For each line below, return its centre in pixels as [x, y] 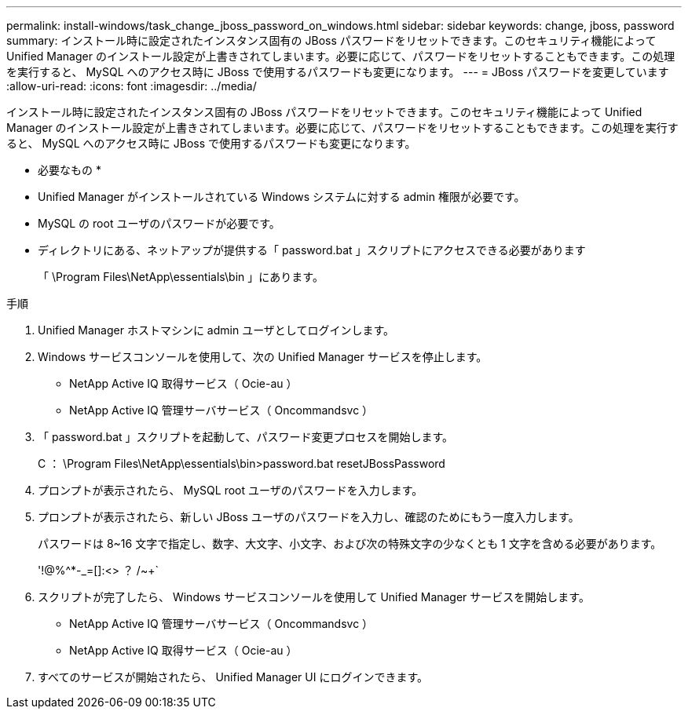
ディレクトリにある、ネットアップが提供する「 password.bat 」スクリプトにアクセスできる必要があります [312, 250]
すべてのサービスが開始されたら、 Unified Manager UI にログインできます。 [233, 677]
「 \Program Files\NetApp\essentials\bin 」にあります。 [181, 277]
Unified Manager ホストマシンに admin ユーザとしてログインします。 [216, 330]
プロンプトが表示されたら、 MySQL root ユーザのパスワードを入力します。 [231, 490]
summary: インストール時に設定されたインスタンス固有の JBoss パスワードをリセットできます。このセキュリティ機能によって [331, 40]
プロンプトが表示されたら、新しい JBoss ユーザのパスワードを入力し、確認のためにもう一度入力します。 [309, 517]
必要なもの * [70, 170]
